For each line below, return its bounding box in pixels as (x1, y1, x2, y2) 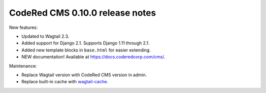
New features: (9, 24, 38, 30)
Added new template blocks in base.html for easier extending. (21, 47, 151, 53)
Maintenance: (9, 63, 37, 69)
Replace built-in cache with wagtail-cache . (21, 79, 108, 85)
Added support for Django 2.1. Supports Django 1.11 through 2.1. (21, 40, 150, 46)
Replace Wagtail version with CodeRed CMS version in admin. (21, 71, 147, 78)
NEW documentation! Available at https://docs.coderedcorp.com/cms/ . (21, 54, 166, 60)
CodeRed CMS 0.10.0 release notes (9, 7, 156, 18)
